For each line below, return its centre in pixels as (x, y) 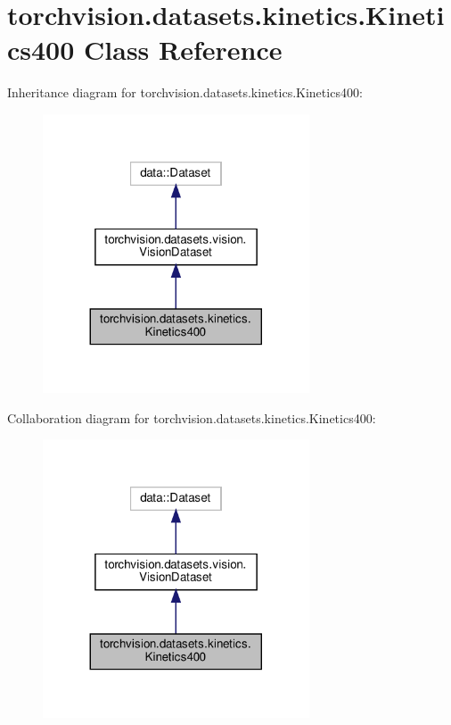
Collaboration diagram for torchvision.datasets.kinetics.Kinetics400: (192, 417)
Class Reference (183, 50)
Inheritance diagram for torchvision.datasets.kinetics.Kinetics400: (185, 92)
